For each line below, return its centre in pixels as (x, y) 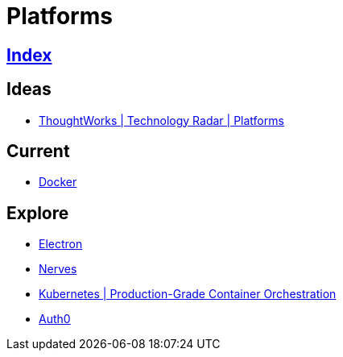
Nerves (58, 269)
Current (38, 152)
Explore (38, 213)
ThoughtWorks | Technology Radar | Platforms (161, 120)
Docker (58, 182)
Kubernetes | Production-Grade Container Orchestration (188, 294)
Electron (61, 244)
